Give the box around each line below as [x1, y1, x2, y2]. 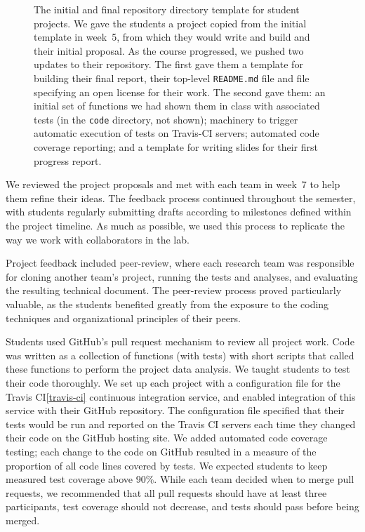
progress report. [34, 153, 102, 168]
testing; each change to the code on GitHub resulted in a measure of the [6, 444, 317, 458]
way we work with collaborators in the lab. [6, 232, 190, 246]
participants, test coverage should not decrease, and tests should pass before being [6, 499, 359, 514]
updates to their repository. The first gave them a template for [34, 57, 303, 72]
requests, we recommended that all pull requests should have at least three [6, 485, 327, 500]
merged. [6, 512, 40, 527]
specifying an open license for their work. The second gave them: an [34, 84, 326, 99]
